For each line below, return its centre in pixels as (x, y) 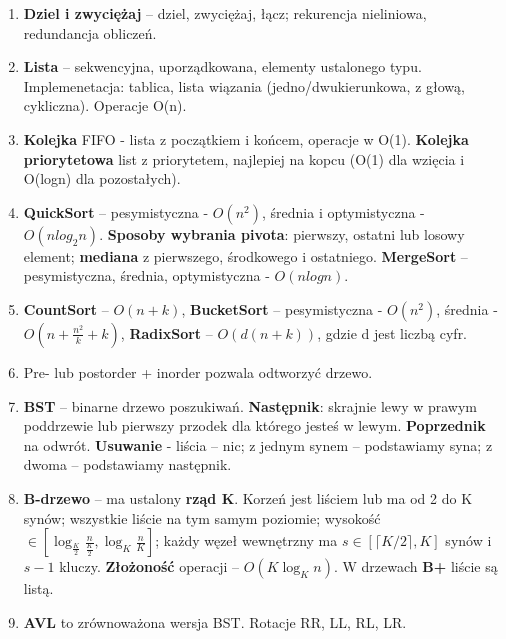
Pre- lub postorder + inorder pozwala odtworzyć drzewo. (198, 371)
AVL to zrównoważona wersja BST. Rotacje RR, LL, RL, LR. (215, 621)
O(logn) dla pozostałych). (102, 178)
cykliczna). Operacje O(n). (105, 105)
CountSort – (66, 308)
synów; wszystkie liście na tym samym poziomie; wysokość (202, 517)
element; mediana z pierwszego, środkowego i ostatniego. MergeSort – (245, 255)
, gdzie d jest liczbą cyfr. (392, 332)
